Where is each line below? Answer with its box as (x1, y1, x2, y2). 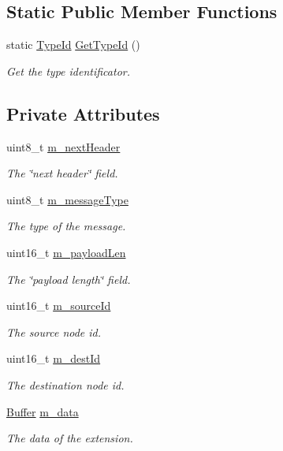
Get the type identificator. (6, 62, 130, 79)
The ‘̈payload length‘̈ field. (6, 270, 131, 287)
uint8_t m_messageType (6, 191, 128, 207)
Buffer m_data (6, 403, 79, 419)
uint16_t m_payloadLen (6, 244, 126, 260)
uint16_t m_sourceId (6, 297, 111, 314)
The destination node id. (6, 376, 125, 393)
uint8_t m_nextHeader (6, 138, 121, 155)
